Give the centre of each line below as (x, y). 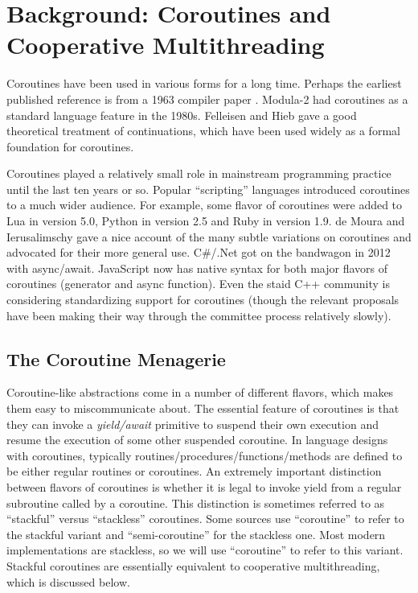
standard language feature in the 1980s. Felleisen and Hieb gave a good (182, 115)
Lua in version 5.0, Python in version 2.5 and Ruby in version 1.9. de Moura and (206, 221)
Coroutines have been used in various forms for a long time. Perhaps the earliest (204, 83)
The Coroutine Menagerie (116, 358)
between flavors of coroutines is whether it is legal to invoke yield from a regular (204, 486)
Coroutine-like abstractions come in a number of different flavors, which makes (200, 392)
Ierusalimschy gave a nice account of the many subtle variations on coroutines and (209, 236)
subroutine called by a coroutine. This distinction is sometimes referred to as (196, 502)
